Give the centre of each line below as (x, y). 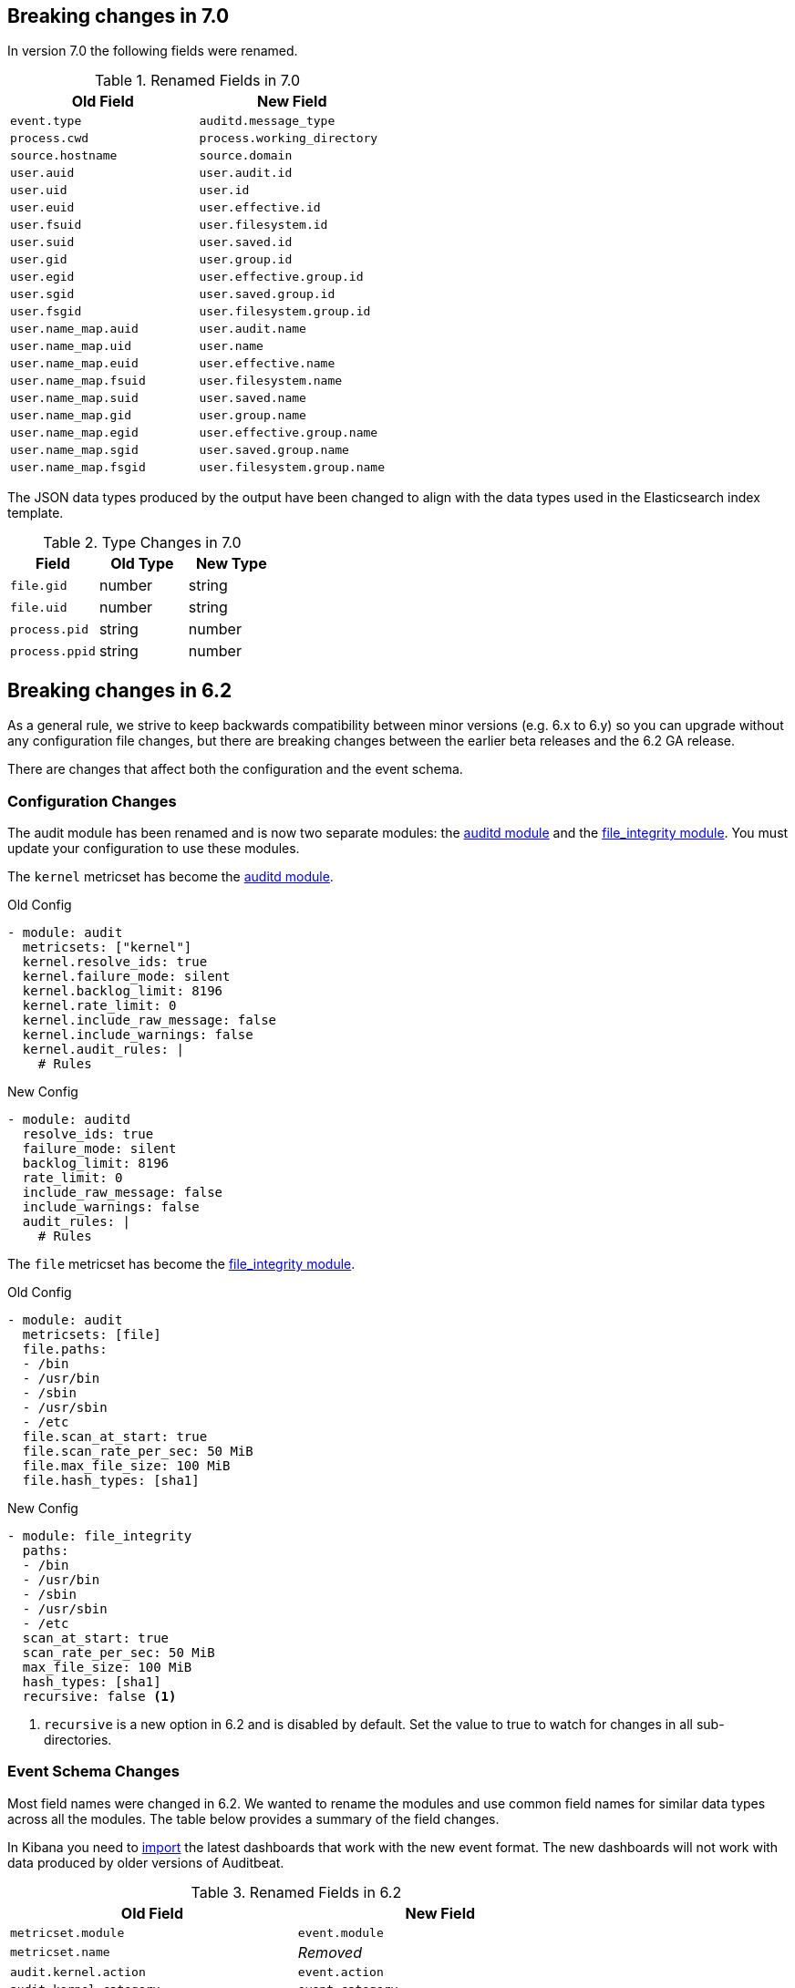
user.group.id (246, 260)
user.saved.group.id (267, 294)
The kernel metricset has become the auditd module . (170, 877)
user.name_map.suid (74, 398)
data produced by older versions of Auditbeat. (146, 1862)
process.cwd (50, 139)
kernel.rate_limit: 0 (99, 1006)
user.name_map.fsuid (78, 381)
